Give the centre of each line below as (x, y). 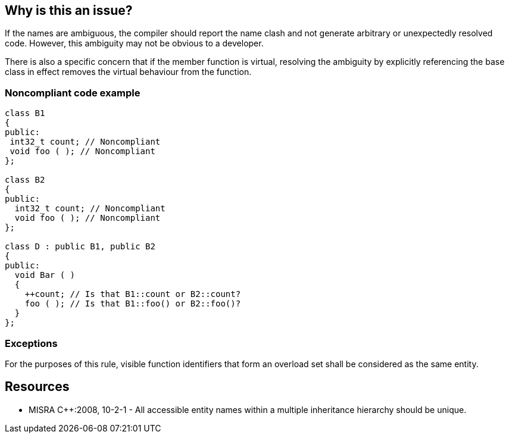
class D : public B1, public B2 (80, 247)
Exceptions (31, 343)
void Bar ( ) (45, 275)
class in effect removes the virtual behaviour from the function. (128, 72)
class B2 (25, 180)
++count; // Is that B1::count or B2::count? (133, 294)
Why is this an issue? (69, 10)
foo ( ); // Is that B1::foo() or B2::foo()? (133, 304)
